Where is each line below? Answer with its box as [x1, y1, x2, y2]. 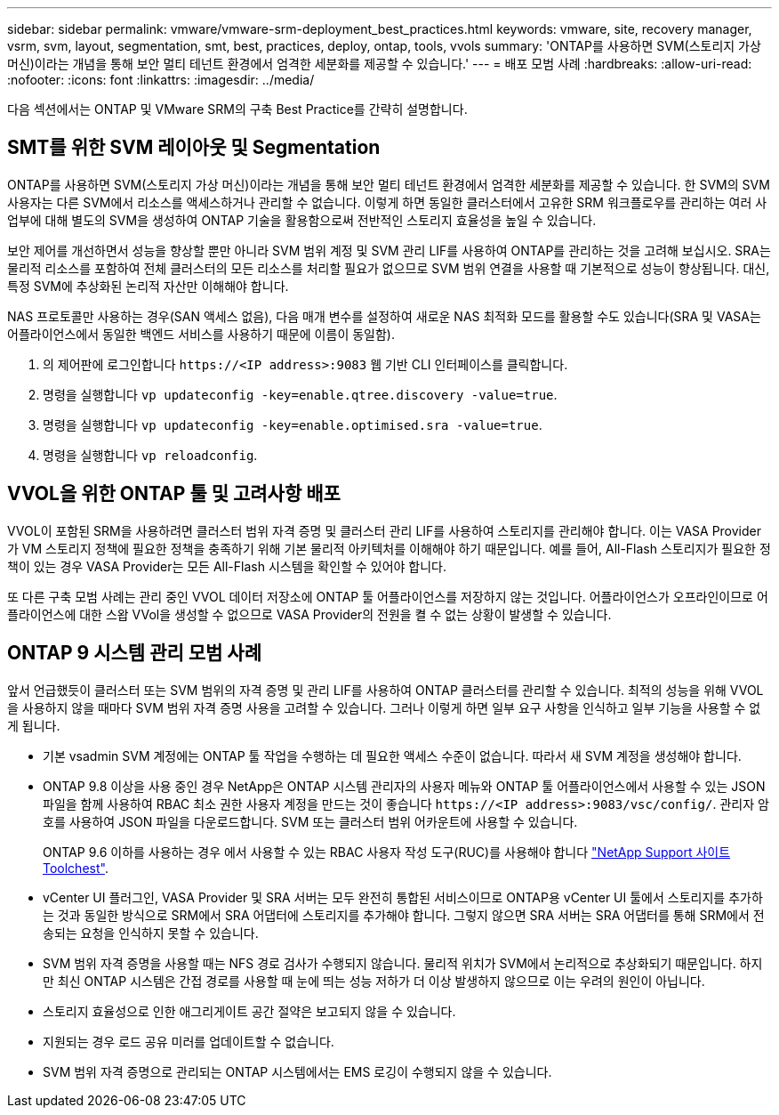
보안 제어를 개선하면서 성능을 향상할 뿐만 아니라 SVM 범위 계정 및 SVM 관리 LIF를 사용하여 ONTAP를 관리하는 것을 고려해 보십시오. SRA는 [7, 242, 771, 258]
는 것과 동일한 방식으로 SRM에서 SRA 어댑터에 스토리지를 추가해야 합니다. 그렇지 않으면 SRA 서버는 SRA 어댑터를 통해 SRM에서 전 [43, 907, 765, 923]
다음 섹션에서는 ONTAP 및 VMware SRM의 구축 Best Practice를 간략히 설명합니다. [7, 101, 468, 117]
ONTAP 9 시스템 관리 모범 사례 [7, 642, 262, 665]
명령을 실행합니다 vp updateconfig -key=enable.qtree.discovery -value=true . [43, 386, 558, 402]
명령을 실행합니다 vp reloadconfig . [43, 447, 258, 463]
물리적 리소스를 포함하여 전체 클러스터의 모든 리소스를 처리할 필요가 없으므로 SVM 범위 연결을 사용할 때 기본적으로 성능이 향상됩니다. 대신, [7, 260, 770, 276]
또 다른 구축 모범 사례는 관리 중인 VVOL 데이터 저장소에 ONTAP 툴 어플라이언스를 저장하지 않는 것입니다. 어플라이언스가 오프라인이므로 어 [7, 588, 768, 604]
